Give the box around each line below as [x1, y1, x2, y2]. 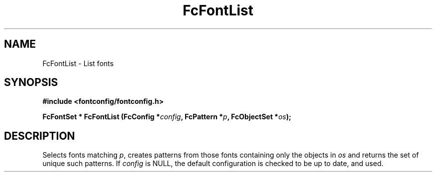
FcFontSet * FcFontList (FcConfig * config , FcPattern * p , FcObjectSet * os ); [42, 112, 292, 121]
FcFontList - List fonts [42, 59, 114, 68]
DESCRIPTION [4, 129, 75, 142]
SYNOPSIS [4, 76, 58, 89]
